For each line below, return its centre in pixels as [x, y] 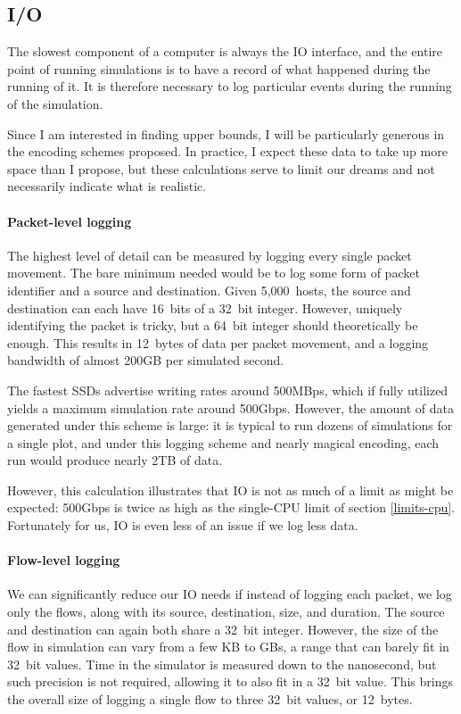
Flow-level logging [64, 560]
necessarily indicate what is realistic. [107, 186]
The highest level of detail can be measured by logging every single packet [210, 255]
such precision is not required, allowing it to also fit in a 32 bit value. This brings [230, 681]
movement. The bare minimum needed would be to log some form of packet [214, 273]
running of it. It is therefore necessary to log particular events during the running [230, 86]
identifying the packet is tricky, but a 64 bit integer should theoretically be [213, 325]
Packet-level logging [70, 221]
